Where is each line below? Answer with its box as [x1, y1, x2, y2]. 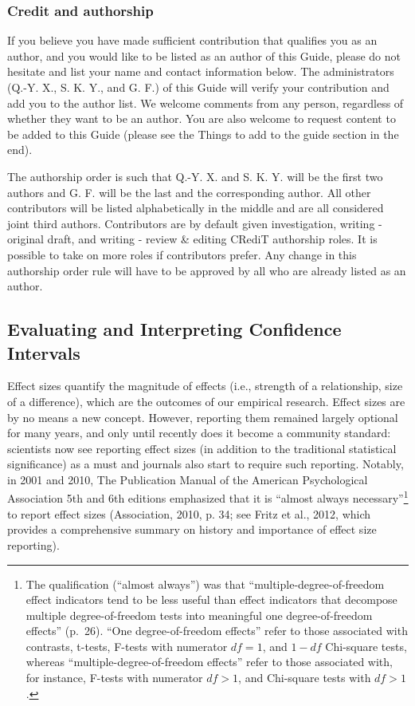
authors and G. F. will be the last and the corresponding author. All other [7, 183, 371, 200]
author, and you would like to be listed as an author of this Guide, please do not [7, 47, 401, 64]
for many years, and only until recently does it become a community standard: [7, 424, 391, 441]
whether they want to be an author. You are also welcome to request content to [7, 110, 396, 127]
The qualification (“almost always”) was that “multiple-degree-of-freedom [25, 575, 385, 592]
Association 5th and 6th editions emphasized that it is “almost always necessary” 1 [7, 487, 409, 507]
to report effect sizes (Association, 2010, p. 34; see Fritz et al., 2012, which [7, 505, 371, 522]
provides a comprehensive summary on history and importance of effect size [7, 521, 377, 538]
